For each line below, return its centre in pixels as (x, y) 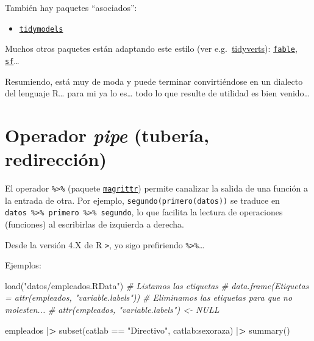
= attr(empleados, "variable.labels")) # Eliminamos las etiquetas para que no (149, 297)
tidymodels (41, 29)
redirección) (56, 159)
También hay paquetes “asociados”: (71, 7)
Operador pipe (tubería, (107, 135)
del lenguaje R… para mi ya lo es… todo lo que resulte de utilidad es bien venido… (157, 93)
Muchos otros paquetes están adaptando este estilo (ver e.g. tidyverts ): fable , (151, 48)
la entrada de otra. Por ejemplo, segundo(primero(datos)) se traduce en (142, 200)
